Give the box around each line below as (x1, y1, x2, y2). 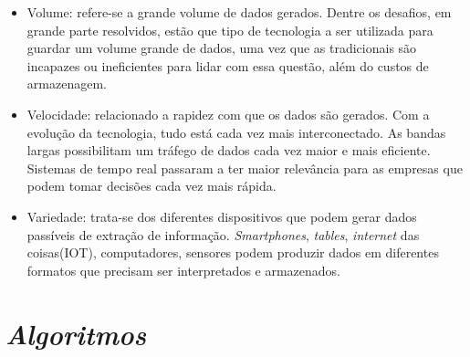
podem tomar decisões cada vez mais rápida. (26, 176, 277, 195)
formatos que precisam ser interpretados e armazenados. (26, 260, 340, 279)
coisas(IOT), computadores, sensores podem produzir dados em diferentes (26, 243, 439, 262)
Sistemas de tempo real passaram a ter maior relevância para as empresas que (26, 158, 463, 177)
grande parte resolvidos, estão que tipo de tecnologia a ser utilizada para (26, 20, 433, 39)
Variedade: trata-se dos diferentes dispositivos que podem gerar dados (26, 206, 417, 226)
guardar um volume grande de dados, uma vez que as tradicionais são (26, 38, 417, 58)
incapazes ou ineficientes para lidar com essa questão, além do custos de (26, 56, 429, 75)
